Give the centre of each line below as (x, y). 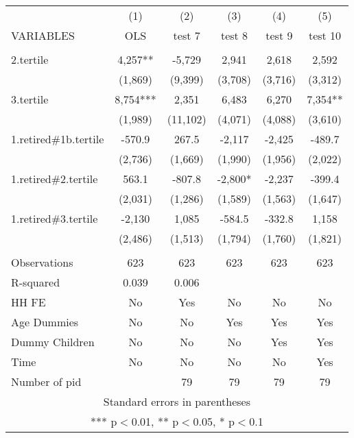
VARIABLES (43, 35)
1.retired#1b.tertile (58, 139)
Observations (42, 262)
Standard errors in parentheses (177, 401)
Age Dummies (45, 322)
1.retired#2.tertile (55, 179)
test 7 (187, 35)
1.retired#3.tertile (55, 218)
